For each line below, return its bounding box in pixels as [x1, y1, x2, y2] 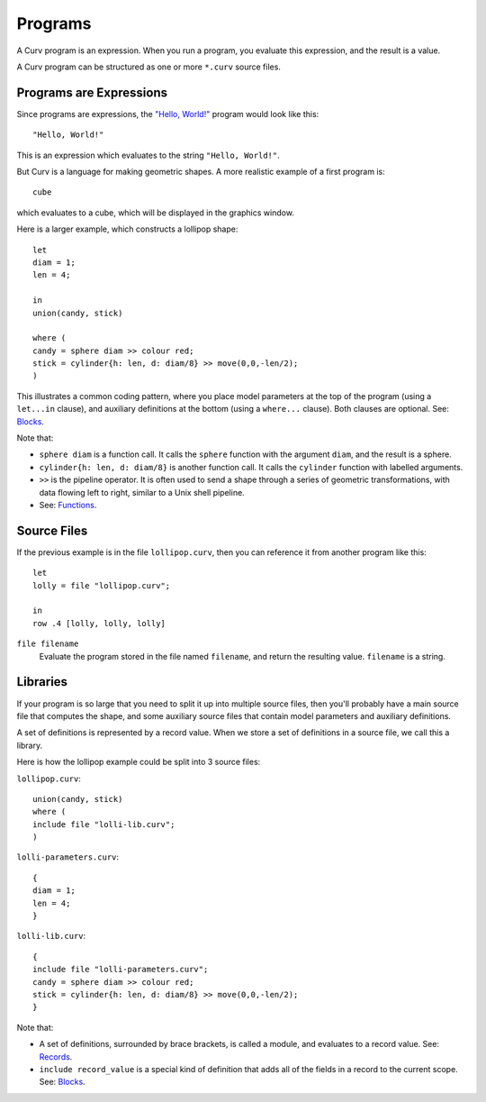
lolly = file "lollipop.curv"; [32, 580, 171, 590]
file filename [16, 639, 79, 649]
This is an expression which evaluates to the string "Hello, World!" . [16, 150, 280, 160]
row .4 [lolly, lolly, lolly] [32, 618, 166, 628]
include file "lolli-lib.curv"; [32, 819, 175, 829]
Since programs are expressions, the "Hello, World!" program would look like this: [16, 108, 319, 119]
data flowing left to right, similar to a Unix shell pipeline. [39, 487, 245, 497]
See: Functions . [39, 500, 97, 510]
